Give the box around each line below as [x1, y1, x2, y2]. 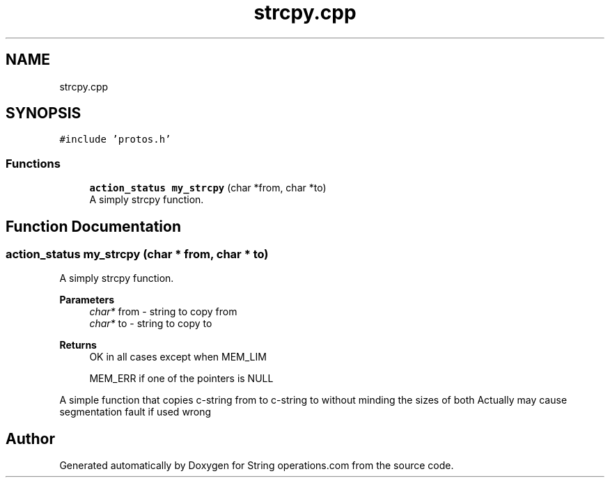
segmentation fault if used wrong [59, 406, 212, 418]
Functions [6, 156, 61, 171]
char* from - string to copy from [89, 306, 237, 318]
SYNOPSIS [6, 104, 81, 122]
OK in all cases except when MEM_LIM [89, 351, 267, 363]
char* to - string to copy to [89, 317, 212, 330]
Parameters [59, 294, 115, 306]
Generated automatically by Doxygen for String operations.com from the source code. [59, 459, 454, 472]
